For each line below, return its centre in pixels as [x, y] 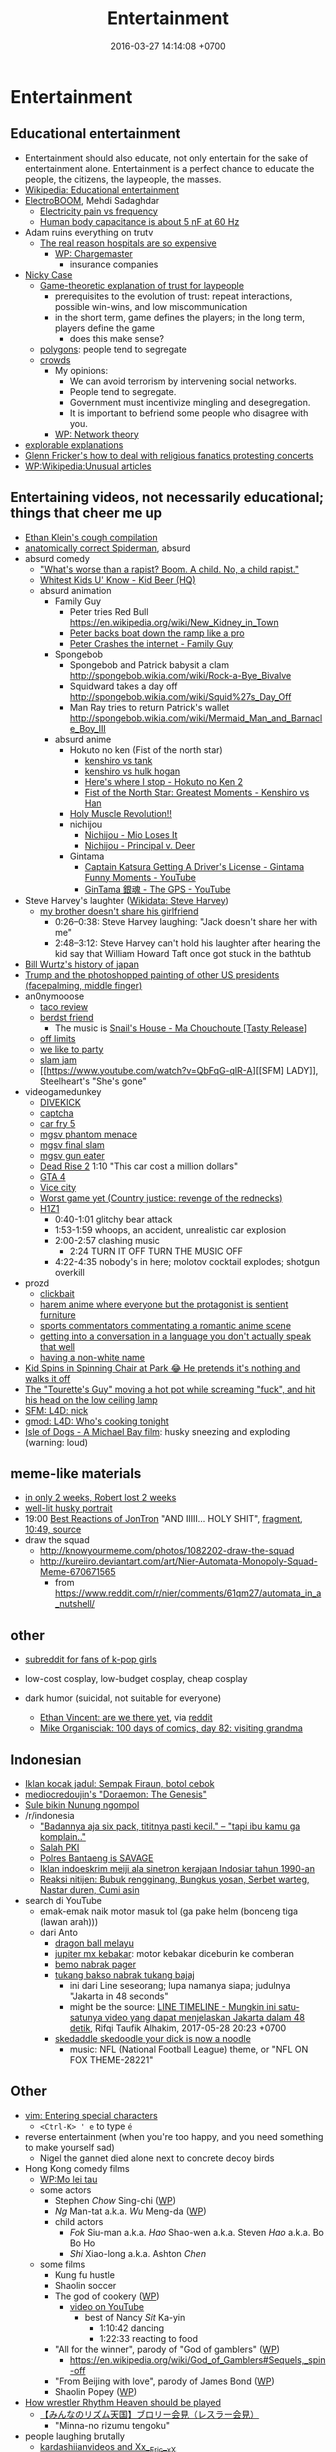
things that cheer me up [86, 513]
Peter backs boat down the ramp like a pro [157, 633]
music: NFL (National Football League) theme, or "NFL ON [189, 2049]
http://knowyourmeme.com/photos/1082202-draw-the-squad [167, 1551]
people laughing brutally [74, 2436]
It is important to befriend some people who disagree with [189, 413]
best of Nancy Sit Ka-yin [135, 2317]
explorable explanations [74, 444]
